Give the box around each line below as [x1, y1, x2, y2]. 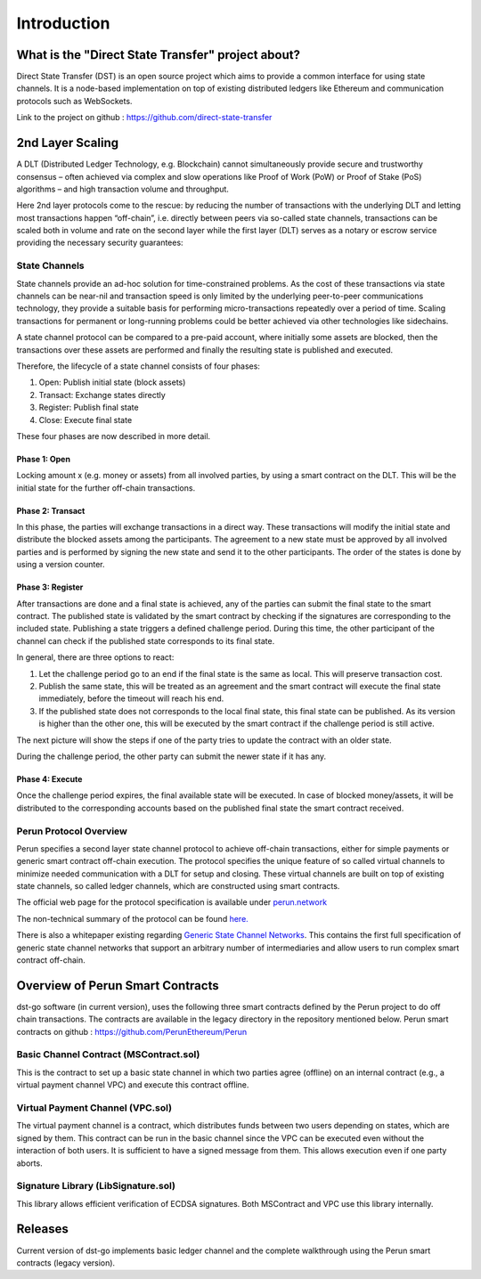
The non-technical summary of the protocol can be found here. [16, 913, 249, 924]
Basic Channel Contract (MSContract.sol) [16, 1048, 200, 1061]
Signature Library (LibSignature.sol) [16, 1180, 175, 1193]
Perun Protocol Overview [16, 825, 128, 837]
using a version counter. [16, 559, 106, 570]
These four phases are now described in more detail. [16, 430, 211, 441]
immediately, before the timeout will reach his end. [38, 693, 224, 704]
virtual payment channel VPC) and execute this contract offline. [16, 1079, 249, 1090]
